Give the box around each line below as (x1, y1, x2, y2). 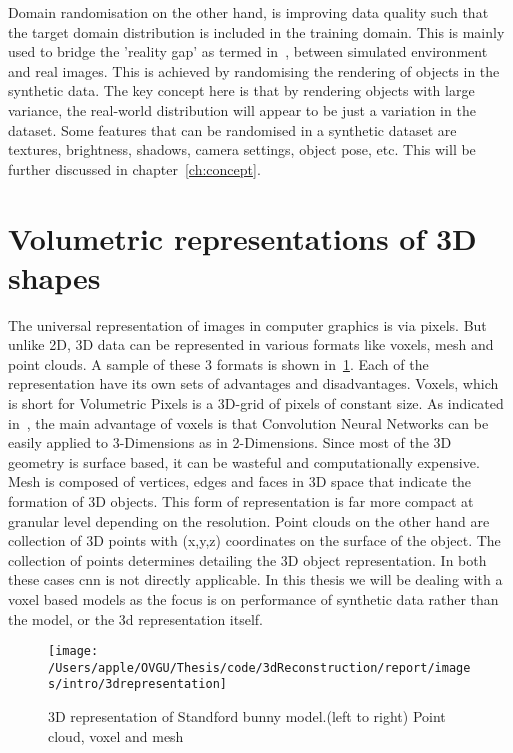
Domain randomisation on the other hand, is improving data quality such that (8, 2, 489, 22)
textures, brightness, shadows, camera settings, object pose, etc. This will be (8, 139, 476, 160)
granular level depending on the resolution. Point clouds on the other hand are (8, 510, 490, 531)
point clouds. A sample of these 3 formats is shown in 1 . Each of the (8, 353, 429, 374)
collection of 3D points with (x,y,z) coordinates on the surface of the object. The (8, 530, 501, 551)
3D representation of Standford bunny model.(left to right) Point (48, 706, 446, 727)
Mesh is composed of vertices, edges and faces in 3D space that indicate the (8, 471, 472, 492)
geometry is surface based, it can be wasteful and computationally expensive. (8, 451, 480, 472)
